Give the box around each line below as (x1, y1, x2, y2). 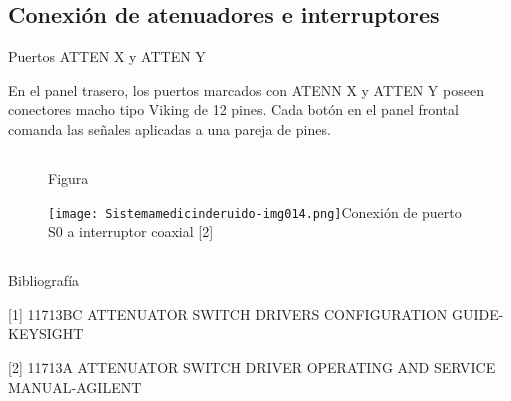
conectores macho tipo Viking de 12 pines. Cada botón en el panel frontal (8, 99, 459, 120)
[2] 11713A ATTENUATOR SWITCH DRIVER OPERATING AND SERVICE (8, 356, 496, 377)
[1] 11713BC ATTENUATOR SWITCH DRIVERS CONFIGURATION (8, 303, 448, 324)
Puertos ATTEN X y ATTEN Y (8, 46, 206, 67)
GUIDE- (452, 303, 504, 324)
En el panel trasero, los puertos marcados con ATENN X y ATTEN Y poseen (8, 79, 484, 100)
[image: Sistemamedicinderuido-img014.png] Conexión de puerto (48, 201, 462, 222)
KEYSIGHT (8, 323, 84, 344)
